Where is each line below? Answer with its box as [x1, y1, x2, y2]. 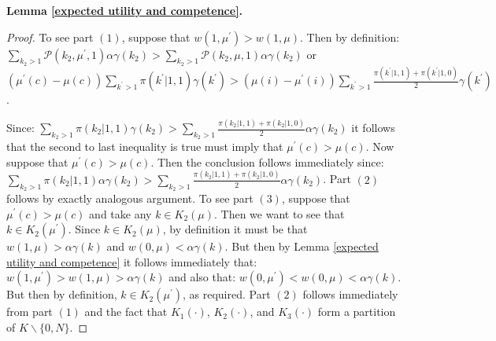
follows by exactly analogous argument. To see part [6, 189, 254, 206]
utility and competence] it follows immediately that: [6, 253, 257, 269]
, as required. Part [183, 286, 271, 302]
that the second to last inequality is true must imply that [6, 138, 283, 155]
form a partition [317, 303, 396, 320]
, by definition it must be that [162, 221, 308, 237]
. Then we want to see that [214, 205, 345, 222]
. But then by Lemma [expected [224, 238, 379, 255]
